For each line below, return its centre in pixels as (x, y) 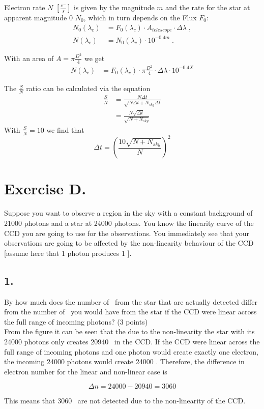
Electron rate (25, 7)
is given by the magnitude (114, 7)
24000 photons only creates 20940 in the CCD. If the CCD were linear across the (132, 341)
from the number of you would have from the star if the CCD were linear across (130, 312)
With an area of (29, 58)
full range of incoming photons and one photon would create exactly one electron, (131, 351)
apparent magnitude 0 (39, 17)
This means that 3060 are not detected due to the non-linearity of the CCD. (125, 401)
